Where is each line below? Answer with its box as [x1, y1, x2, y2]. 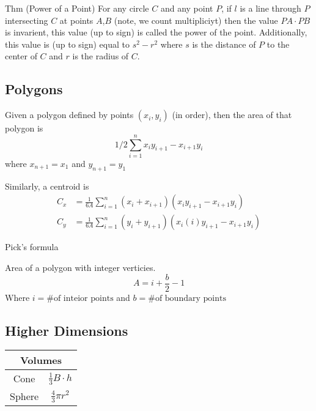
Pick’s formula [5, 240, 59, 253]
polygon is [5, 122, 43, 135]
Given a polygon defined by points [5, 108, 134, 121]
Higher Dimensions [5, 320, 128, 339]
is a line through [240, 2, 301, 14]
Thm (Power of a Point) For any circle [5, 2, 149, 14]
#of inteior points [46, 294, 114, 303]
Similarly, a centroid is [5, 179, 89, 192]
